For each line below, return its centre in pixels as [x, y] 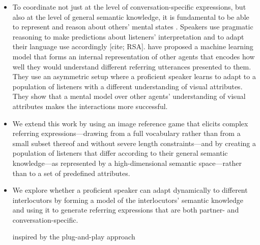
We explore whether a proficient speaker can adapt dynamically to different [130, 190]
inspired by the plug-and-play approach [74, 237]
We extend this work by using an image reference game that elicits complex [130, 123]
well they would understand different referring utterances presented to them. [132, 66]
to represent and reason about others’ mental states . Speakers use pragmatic [133, 27]
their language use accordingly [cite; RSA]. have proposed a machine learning [133, 46]
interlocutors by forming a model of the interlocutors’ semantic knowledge [128, 200]
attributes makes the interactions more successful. [90, 106]
